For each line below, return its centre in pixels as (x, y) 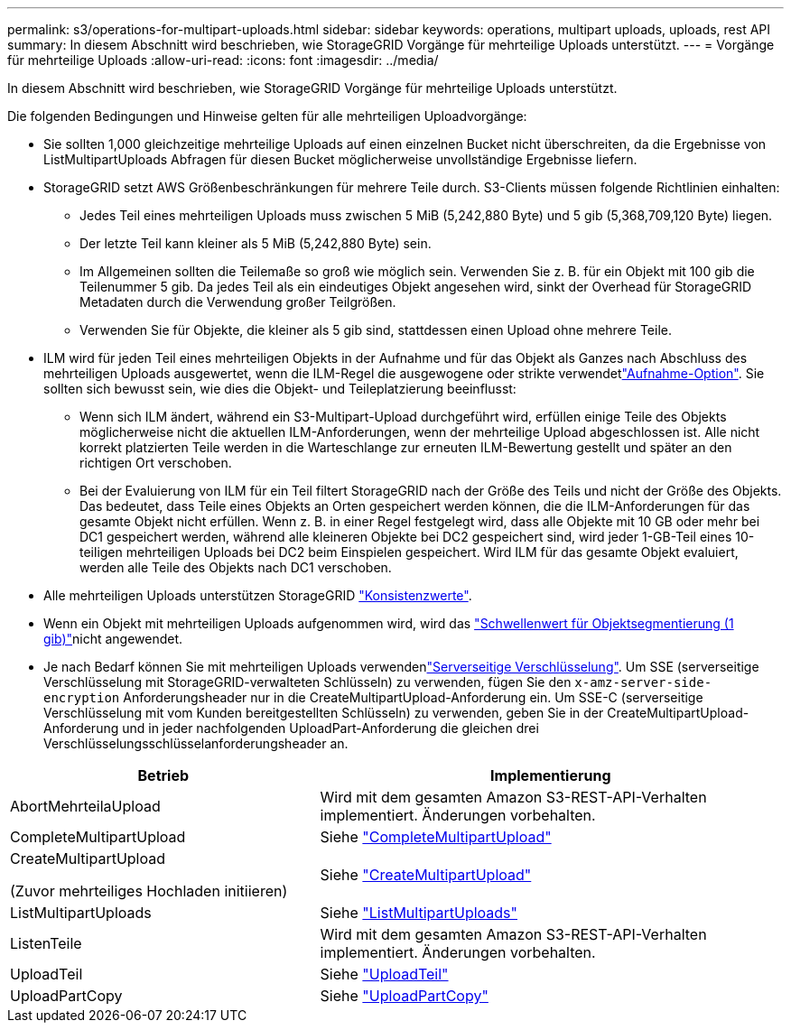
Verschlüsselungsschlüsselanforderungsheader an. (196, 743)
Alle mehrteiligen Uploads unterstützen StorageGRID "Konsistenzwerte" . (258, 595)
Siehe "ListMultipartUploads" (419, 913)
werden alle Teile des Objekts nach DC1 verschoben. (236, 567)
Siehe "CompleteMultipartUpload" (436, 837)
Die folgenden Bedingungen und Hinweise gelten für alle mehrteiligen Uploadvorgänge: (267, 116)
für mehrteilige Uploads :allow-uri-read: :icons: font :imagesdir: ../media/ (223, 60)
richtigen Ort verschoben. (156, 463)
